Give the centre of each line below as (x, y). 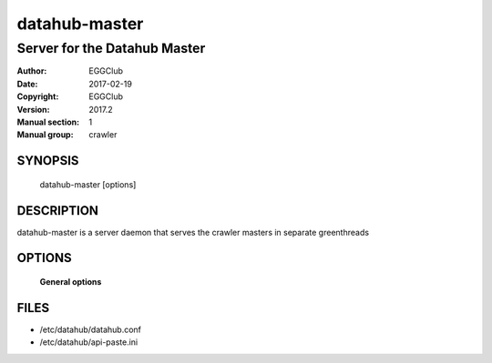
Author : (32, 71)
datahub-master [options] (88, 184)
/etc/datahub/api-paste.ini (89, 342)
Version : (33, 109)
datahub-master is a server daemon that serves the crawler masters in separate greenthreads (193, 232)
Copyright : (38, 96)
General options (71, 282)
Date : (27, 84)
